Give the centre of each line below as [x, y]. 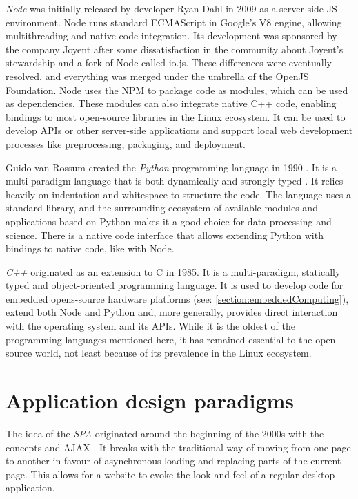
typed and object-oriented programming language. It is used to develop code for [175, 285]
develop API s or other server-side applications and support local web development [179, 130]
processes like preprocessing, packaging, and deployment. [126, 143]
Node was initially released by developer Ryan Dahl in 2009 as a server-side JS [171, 8]
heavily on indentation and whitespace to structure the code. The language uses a [178, 194]
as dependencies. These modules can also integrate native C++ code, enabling [171, 103]
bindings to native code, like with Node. [90, 248]
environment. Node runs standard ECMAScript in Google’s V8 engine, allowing [174, 22]
